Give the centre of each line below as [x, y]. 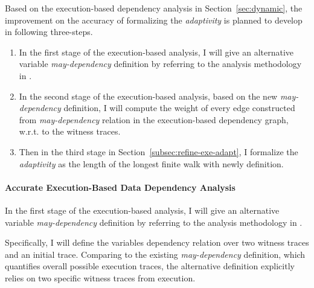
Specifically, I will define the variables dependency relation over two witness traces [157, 242]
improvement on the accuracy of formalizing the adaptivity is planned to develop [154, 20]
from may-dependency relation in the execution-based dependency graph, [154, 119]
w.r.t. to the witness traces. [70, 131]
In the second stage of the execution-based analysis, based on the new [148, 96]
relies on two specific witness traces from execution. [100, 277]
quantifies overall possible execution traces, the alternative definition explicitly [150, 266]
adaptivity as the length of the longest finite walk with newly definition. [151, 163]
